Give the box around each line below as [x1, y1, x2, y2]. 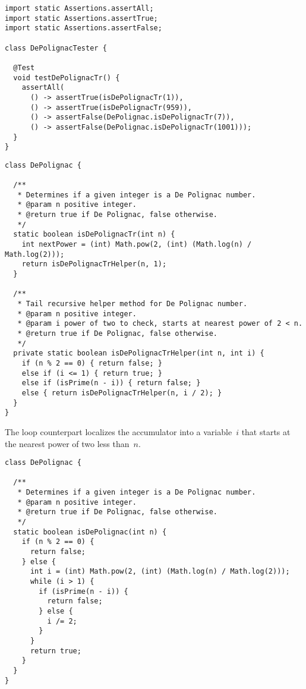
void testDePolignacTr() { [13, 73, 120, 82]
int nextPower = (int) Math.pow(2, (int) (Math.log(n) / [21, 240, 252, 249]
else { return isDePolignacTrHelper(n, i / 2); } [21, 388, 222, 397]
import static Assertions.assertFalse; [5, 24, 162, 33]
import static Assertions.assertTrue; [5, 14, 158, 23]
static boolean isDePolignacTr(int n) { [13, 230, 175, 239]
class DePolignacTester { [5, 43, 107, 52]
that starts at [241, 425, 291, 438]
